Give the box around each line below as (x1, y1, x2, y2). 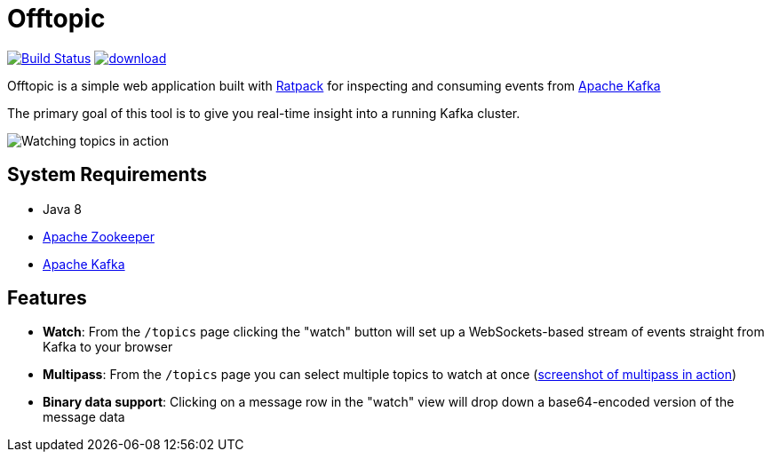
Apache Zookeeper (43, 228, 155, 244)
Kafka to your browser (43, 339, 173, 355)
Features (7, 287, 87, 310)
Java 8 (43, 201, 82, 217)
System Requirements (7, 163, 207, 186)
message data (43, 409, 125, 425)
